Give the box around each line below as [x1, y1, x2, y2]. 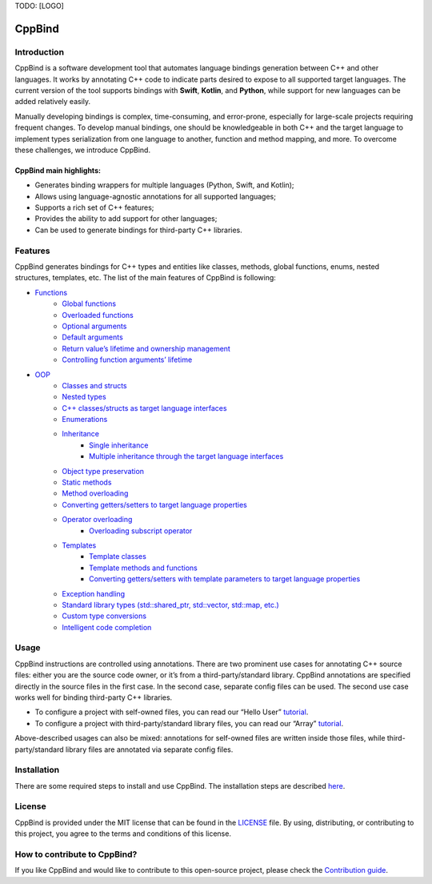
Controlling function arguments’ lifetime [62, 355, 193, 364]
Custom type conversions [62, 611, 147, 621]
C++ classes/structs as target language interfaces [62, 403, 227, 412]
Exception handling [62, 589, 126, 598]
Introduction [14, 46, 64, 58]
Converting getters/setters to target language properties [62, 500, 247, 509]
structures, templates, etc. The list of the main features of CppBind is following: [14, 273, 276, 283]
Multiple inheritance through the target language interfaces [89, 452, 284, 461]
